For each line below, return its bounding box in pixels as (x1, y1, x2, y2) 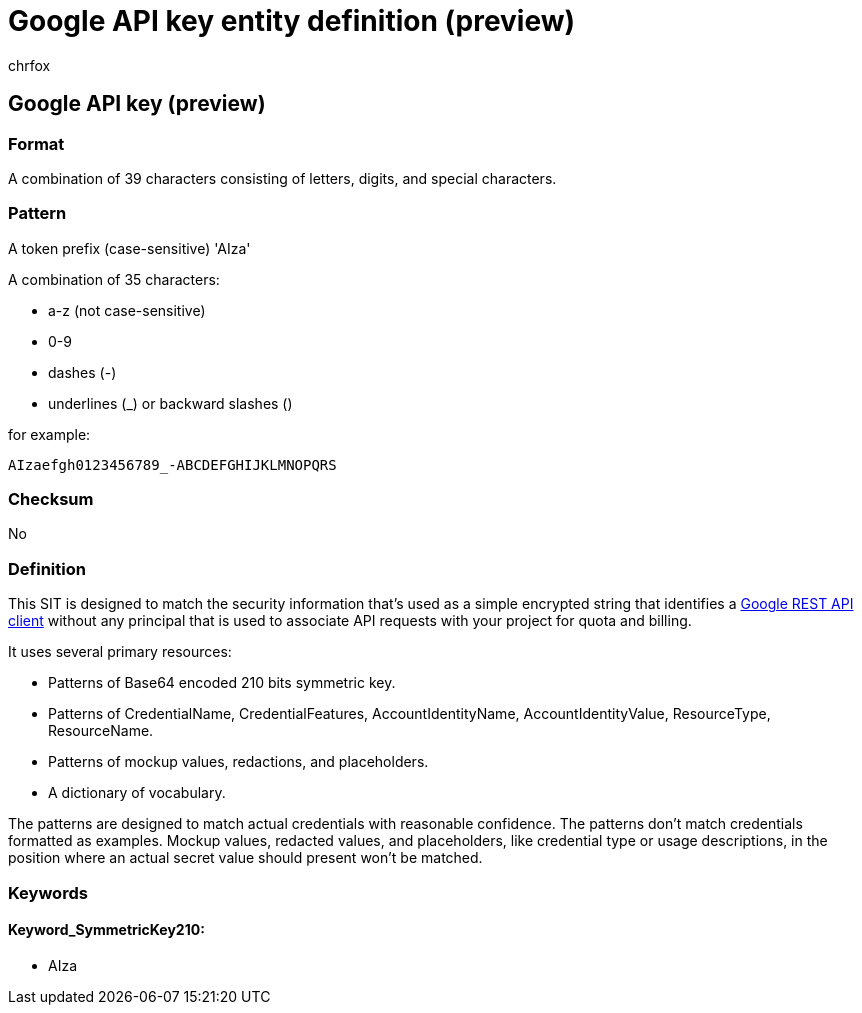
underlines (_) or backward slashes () (48, 394, 293, 412)
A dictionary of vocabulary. (48, 784, 226, 802)
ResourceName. (48, 722, 154, 740)
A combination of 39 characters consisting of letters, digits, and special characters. (8, 169, 557, 187)
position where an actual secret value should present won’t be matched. (8, 849, 483, 867)
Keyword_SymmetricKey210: (8, 921, 205, 939)
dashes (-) (48, 363, 117, 381)
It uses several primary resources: (8, 643, 232, 661)
